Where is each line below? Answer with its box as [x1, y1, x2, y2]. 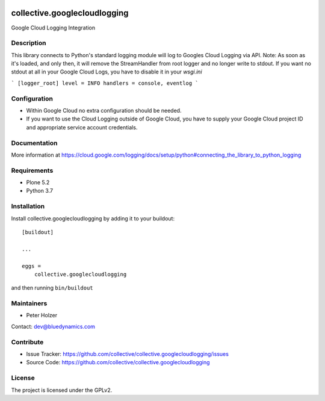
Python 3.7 [26, 187, 54, 194]
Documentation [11, 138, 58, 147]
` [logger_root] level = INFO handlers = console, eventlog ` [11, 79, 199, 87]
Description [11, 39, 46, 48]
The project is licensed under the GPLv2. [11, 386, 113, 394]
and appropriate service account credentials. [26, 123, 138, 131]
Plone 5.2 [26, 179, 50, 186]
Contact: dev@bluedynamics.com [11, 323, 96, 330]
